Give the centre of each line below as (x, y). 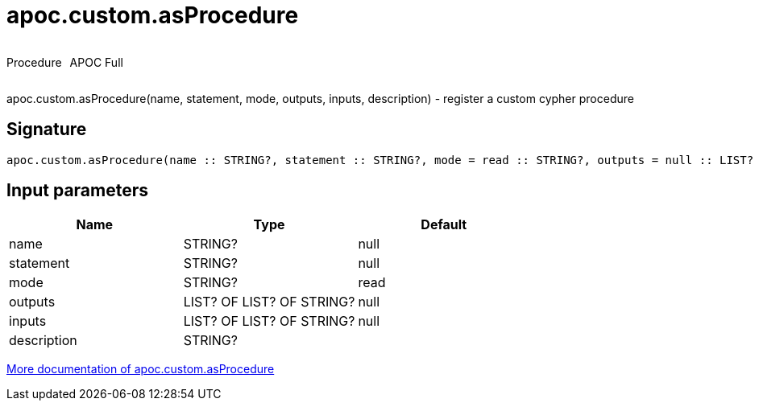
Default (444, 225)
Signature (47, 129)
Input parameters (78, 191)
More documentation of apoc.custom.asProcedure (141, 369)
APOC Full (96, 62)
